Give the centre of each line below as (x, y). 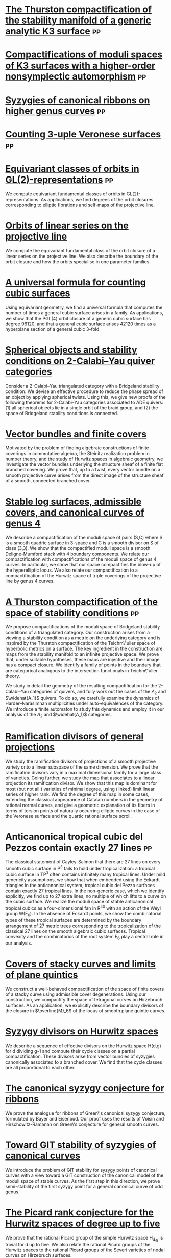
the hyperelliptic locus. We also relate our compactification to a (71, 570)
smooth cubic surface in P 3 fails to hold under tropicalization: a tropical (80, 868)
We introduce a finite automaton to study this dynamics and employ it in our (85, 709)
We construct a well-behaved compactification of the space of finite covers (85, 989)
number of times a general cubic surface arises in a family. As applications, (84, 313)
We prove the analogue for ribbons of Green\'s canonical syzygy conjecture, (86, 1113)
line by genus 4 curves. (30, 581)
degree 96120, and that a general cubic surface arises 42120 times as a (81, 324)
